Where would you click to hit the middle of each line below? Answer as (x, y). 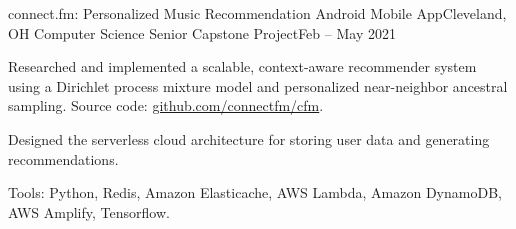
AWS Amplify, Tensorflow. (89, 211)
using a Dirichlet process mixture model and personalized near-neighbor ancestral (258, 85)
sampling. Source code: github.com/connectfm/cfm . (166, 105)
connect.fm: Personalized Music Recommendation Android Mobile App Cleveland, (257, 13)
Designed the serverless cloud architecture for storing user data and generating (249, 138)
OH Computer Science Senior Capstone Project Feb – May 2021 (202, 32)
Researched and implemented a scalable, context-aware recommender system (242, 66)
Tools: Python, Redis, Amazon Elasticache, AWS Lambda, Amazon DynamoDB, (255, 192)
